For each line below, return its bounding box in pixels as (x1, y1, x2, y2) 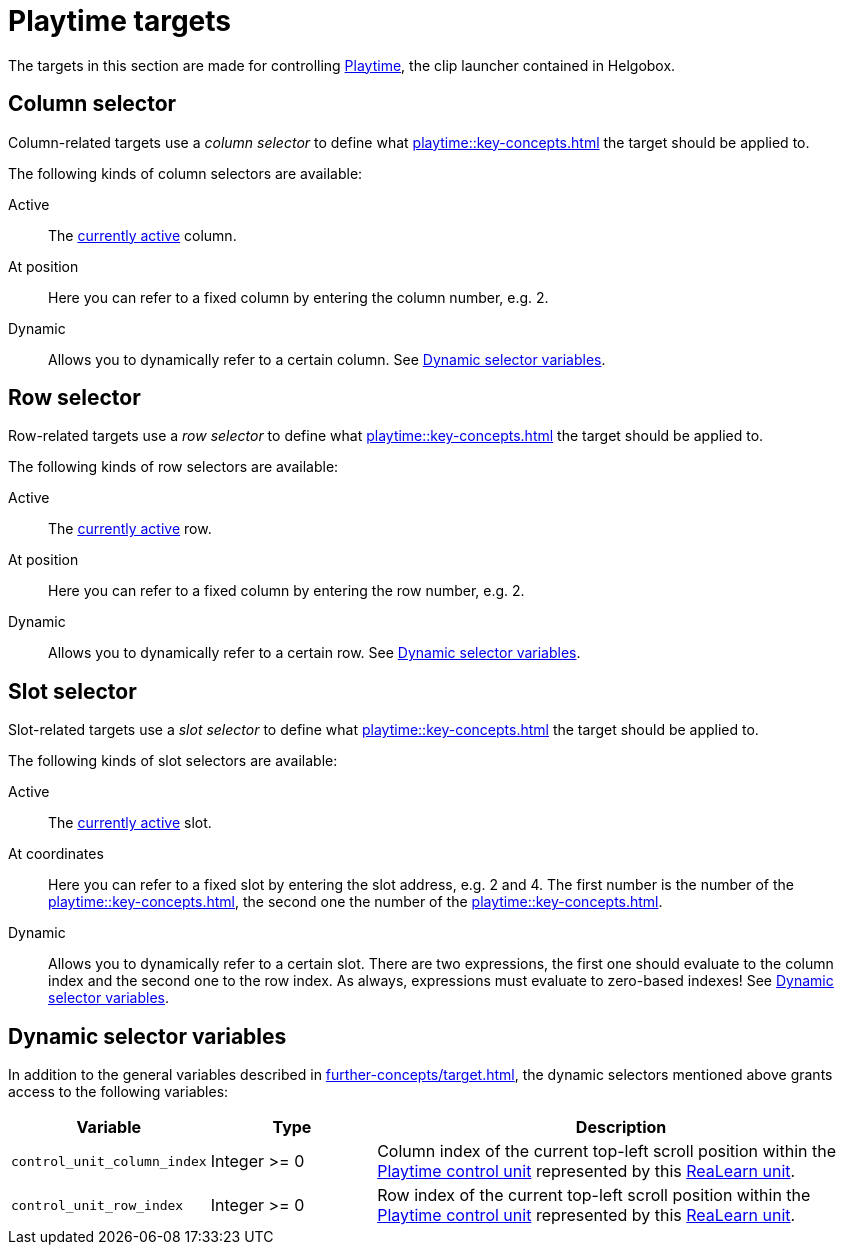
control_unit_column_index (11, 1153, 207, 1169)
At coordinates (8, 845, 104, 863)
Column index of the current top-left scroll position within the (377, 1141, 836, 1162)
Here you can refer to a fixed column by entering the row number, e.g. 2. (48, 582, 525, 600)
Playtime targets (8, 4, 232, 38)
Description (575, 1117, 667, 1138)
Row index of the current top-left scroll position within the (377, 1185, 811, 1206)
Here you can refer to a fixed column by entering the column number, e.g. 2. (48, 288, 549, 306)
